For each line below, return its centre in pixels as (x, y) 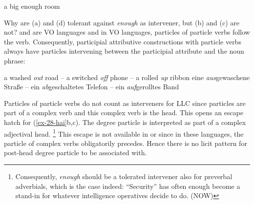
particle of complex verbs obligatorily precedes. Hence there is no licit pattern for (126, 143)
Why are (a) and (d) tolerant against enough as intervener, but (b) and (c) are (122, 22)
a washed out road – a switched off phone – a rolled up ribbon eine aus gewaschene (127, 77)
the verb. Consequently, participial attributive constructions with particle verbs (123, 41)
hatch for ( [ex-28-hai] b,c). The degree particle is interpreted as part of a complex (125, 122)
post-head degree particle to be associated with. (75, 153)
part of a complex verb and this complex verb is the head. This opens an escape (124, 112)
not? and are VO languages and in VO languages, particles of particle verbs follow (127, 32)
